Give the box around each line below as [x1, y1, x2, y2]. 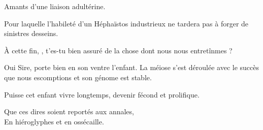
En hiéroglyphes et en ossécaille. [4, 116, 104, 126]
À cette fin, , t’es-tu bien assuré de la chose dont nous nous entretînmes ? [4, 45, 233, 55]
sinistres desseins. [4, 28, 58, 39]
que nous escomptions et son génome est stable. [4, 72, 152, 82]
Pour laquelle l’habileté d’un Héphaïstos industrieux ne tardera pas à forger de [4, 18, 249, 28]
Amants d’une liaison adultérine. [4, 1, 106, 11]
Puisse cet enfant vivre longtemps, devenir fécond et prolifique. [4, 89, 200, 100]
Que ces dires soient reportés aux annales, [4, 106, 134, 117]
